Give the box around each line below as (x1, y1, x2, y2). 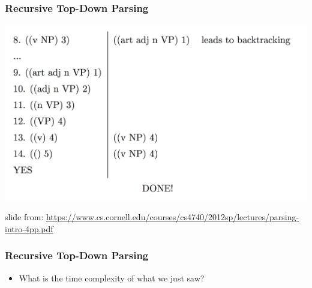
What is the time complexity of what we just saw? (19, 271, 205, 284)
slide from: (5, 211, 44, 223)
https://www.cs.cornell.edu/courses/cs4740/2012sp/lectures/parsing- (46, 211, 299, 223)
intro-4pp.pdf (5, 222, 53, 235)
